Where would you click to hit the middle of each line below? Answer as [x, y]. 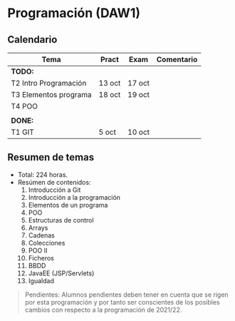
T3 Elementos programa [51, 95]
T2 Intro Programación [49, 83]
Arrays [38, 228]
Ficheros [41, 258]
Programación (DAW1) [74, 13]
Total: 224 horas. [43, 174]
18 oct [110, 95]
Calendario [32, 40]
